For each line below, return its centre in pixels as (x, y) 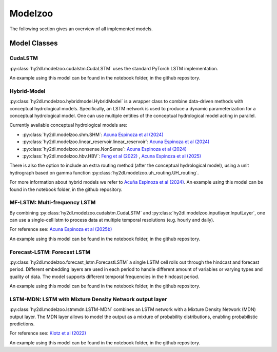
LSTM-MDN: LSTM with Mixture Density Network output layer (88, 299)
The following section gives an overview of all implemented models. (81, 29)
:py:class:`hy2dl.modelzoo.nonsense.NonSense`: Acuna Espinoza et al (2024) (105, 149)
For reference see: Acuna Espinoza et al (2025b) (61, 229)
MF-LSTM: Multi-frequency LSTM (53, 203)
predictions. (22, 324)
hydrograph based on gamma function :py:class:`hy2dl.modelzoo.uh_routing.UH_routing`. (104, 172)
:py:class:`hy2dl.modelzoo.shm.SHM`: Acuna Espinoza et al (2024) (93, 134)
